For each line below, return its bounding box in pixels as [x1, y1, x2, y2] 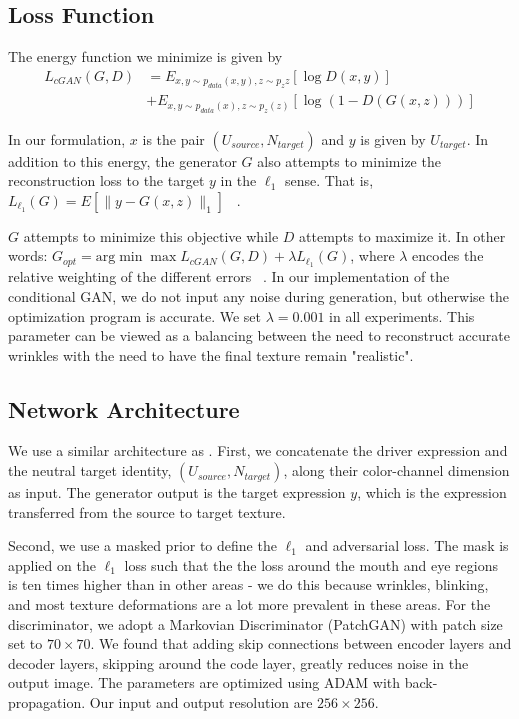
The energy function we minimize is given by [8, 46, 283, 67]
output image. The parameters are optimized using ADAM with [8, 672, 401, 693]
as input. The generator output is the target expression [8, 482, 346, 503]
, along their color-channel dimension [283, 460, 510, 481]
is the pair [142, 128, 205, 149]
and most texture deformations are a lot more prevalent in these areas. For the [8, 594, 491, 615]
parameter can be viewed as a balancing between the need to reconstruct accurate [8, 325, 510, 346]
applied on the [8, 554, 96, 575]
